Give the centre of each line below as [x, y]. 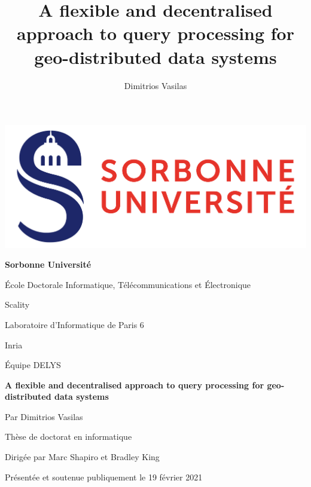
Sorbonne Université [48, 264]
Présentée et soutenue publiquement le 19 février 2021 [104, 477]
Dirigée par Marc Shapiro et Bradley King [82, 457]
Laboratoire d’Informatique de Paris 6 [74, 324]
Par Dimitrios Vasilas [44, 416]
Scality [17, 304]
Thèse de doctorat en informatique [68, 437]
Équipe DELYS [33, 365]
